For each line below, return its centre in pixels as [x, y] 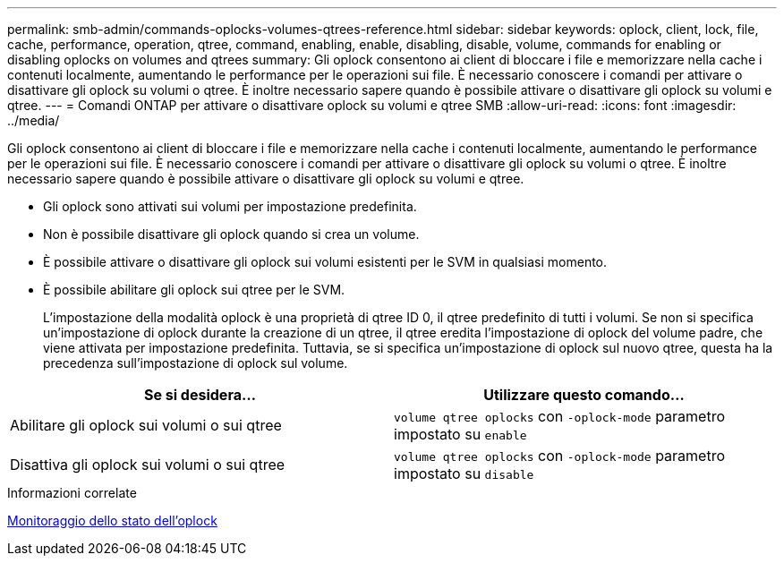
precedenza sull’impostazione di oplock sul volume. [196, 363]
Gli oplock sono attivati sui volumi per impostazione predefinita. [230, 206]
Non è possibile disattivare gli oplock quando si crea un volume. [231, 234]
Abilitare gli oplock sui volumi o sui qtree [146, 425]
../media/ [34, 120]
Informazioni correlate [72, 493]
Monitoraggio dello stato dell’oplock [112, 520]
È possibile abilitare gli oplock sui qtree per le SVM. [194, 290]
